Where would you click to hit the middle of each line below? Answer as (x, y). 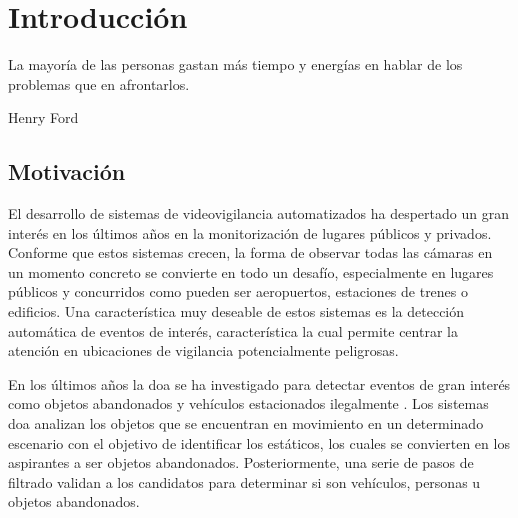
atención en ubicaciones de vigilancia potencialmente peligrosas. (203, 350)
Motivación (67, 171)
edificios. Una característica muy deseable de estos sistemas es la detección (236, 311)
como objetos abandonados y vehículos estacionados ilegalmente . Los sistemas (248, 403)
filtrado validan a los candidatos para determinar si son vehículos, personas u (244, 481)
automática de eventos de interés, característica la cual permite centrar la (233, 330)
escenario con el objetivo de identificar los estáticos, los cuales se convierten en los (259, 442)
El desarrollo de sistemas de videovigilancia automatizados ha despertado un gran (258, 213)
